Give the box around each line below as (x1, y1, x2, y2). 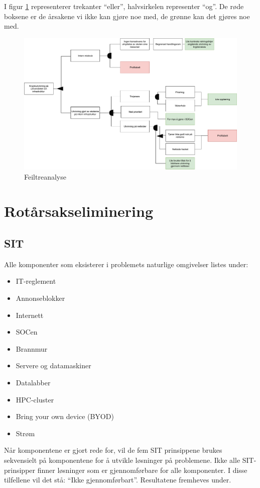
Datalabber (16, 377, 51, 387)
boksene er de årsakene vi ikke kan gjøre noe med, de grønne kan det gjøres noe (4, 11, 250, 21)
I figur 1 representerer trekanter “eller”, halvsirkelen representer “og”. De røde (4, 1, 244, 11)
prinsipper (4, 464, 36, 475)
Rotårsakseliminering (4, 201, 153, 221)
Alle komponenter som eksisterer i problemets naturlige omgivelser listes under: (4, 259, 248, 269)
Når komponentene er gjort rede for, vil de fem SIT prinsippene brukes (4, 445, 222, 455)
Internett (16, 309, 44, 320)
